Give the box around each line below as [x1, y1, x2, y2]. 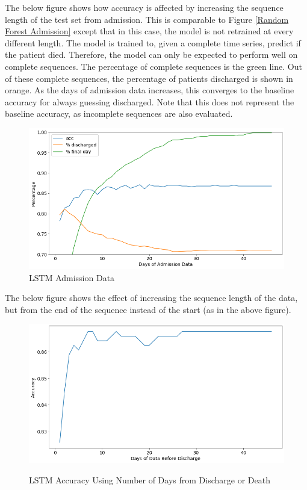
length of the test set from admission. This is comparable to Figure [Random [5, 13, 289, 25]
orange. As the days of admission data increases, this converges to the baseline [5, 84, 294, 96]
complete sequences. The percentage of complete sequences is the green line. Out [5, 60, 302, 72]
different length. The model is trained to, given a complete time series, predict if [5, 36, 301, 49]
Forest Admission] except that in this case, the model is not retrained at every [5, 25, 294, 37]
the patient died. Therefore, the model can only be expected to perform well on [5, 48, 298, 61]
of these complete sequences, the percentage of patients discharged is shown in [5, 72, 293, 84]
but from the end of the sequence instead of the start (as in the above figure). [5, 303, 291, 315]
